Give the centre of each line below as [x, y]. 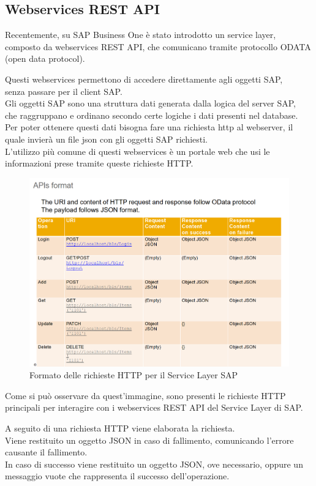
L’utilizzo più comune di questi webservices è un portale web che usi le [137, 151]
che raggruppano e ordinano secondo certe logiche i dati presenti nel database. [152, 115]
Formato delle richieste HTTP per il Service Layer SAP [134, 375]
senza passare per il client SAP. [64, 91]
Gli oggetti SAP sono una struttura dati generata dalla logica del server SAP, [151, 103]
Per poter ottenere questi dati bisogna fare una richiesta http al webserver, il [149, 127]
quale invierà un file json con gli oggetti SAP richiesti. [107, 139]
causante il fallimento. [46, 452]
